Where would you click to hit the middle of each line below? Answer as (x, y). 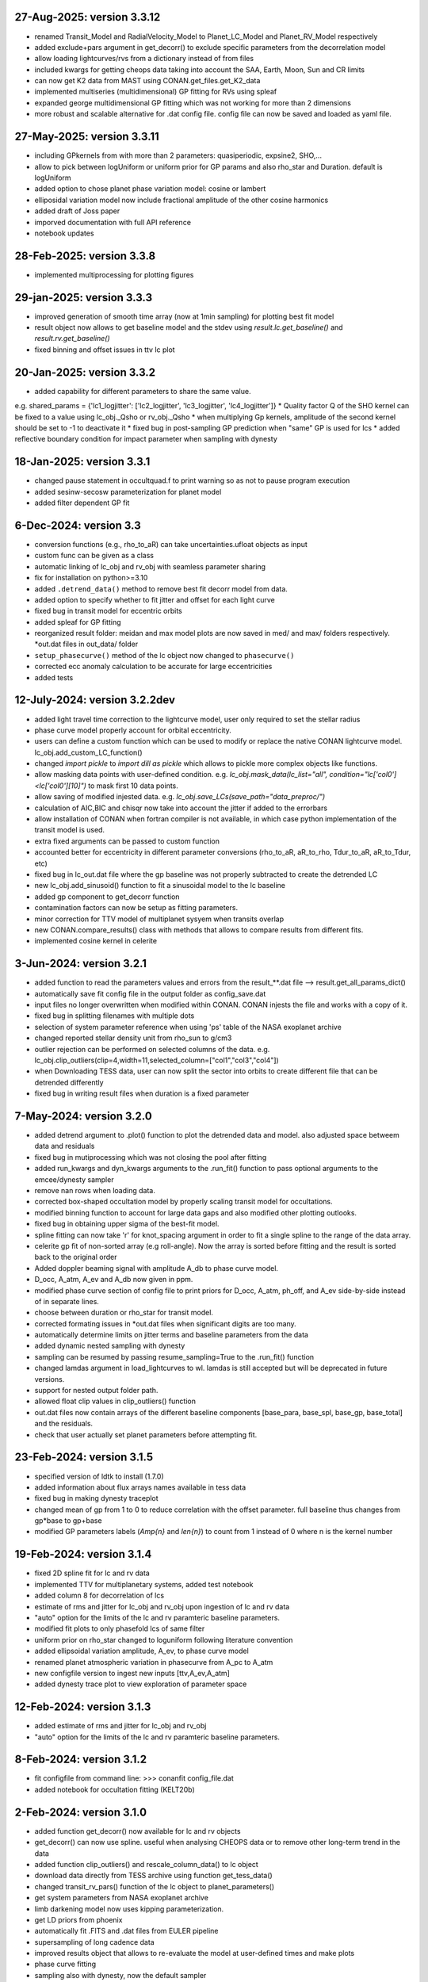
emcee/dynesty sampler (74, 1179)
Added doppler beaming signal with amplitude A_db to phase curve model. (157, 1268)
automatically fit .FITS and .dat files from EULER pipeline (126, 1931)
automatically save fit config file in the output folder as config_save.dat (150, 993)
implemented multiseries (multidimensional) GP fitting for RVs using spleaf (156, 92)
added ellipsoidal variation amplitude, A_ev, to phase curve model (141, 1651)
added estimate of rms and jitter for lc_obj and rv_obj (120, 1726)
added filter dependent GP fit (82, 503)
